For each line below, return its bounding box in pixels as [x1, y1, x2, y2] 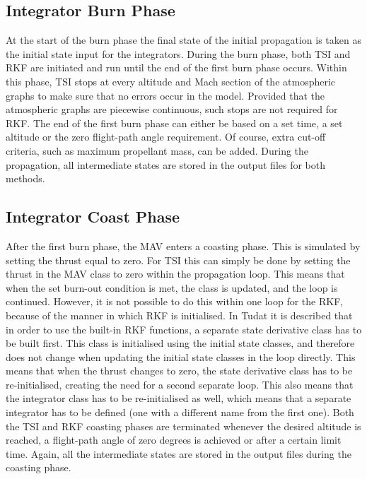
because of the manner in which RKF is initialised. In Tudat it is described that [6, 307, 353, 322]
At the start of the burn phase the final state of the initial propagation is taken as [6, 32, 361, 47]
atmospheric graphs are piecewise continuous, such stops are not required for [6, 102, 338, 117]
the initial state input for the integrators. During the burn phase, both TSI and [6, 46, 351, 61]
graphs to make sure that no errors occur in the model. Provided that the [6, 88, 325, 102]
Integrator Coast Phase [6, 206, 180, 227]
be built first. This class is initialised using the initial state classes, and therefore [6, 336, 355, 350]
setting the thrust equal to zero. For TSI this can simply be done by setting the [6, 252, 351, 267]
